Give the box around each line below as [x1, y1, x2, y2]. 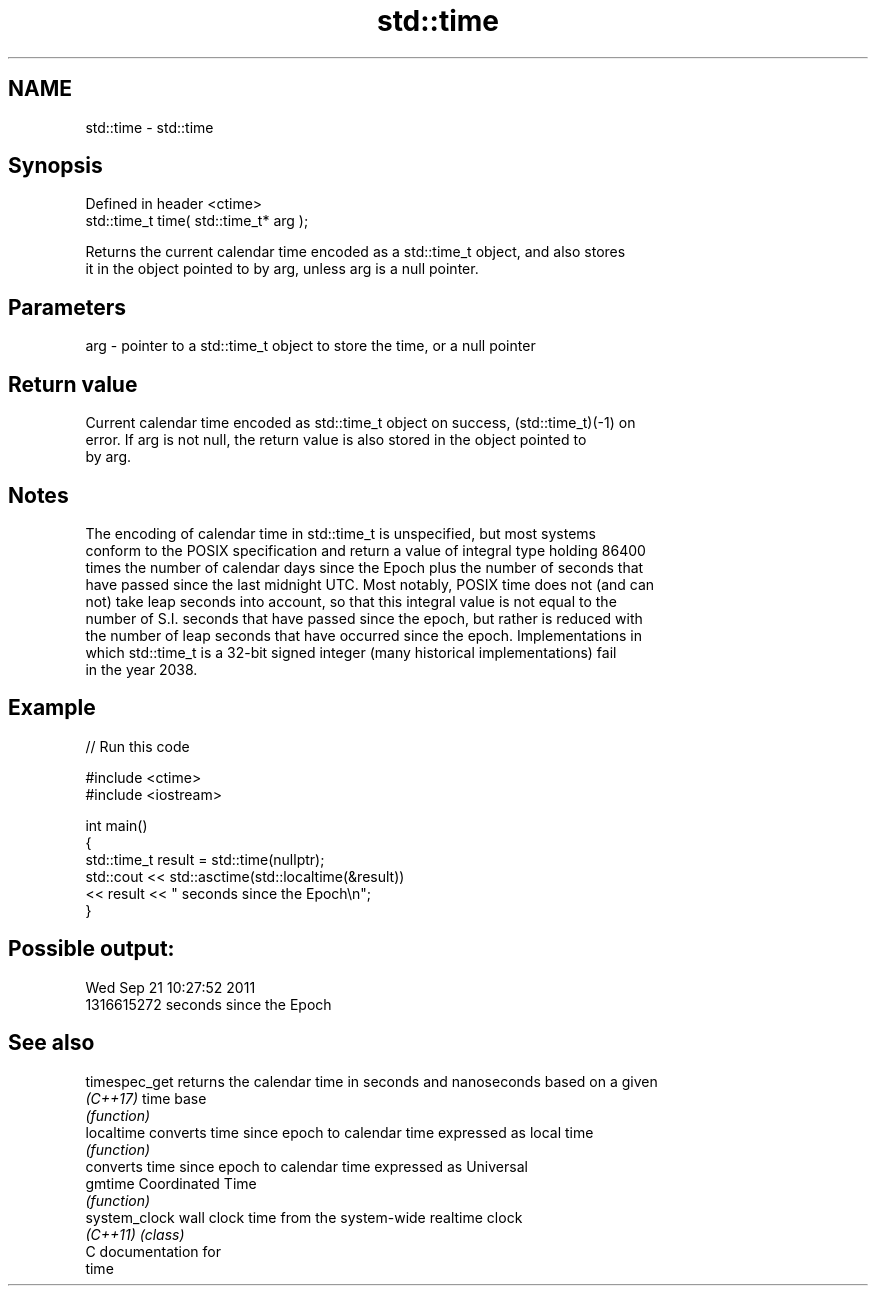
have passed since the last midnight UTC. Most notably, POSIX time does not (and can [85, 575, 655, 593]
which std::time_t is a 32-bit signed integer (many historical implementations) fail [85, 643, 617, 661]
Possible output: [8, 936, 175, 962]
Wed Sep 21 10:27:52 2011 [85, 978, 256, 996]
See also [8, 1030, 95, 1056]
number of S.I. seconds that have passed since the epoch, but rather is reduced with [85, 609, 643, 627]
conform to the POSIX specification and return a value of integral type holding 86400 [85, 541, 646, 559]
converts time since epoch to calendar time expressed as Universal [85, 1157, 528, 1175]
